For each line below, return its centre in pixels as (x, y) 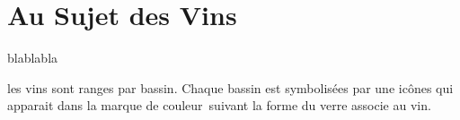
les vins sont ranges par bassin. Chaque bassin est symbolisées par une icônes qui (230, 87)
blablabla (33, 58)
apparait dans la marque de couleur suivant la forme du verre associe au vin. (219, 105)
